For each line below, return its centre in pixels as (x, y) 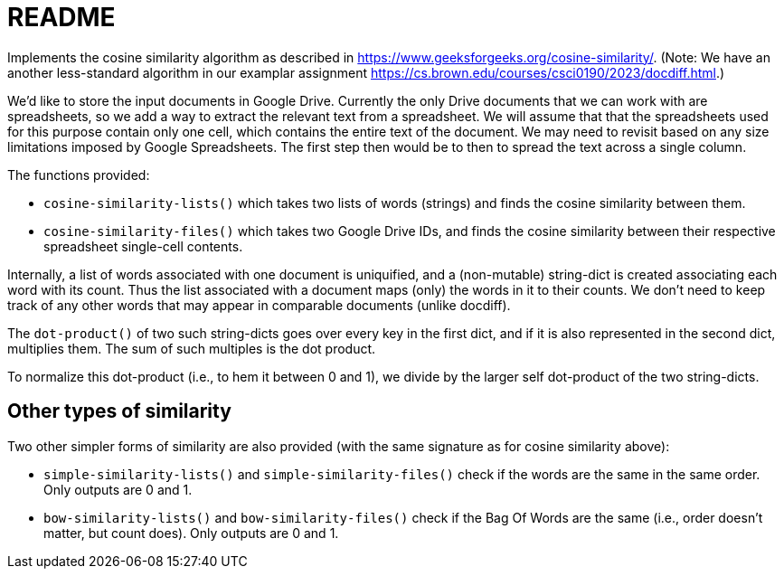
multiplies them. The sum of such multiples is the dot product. (192, 348)
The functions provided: (79, 175)
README (61, 17)
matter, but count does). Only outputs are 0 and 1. (191, 533)
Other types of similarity (119, 411)
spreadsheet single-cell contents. (143, 246)
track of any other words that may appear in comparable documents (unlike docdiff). (259, 305)
